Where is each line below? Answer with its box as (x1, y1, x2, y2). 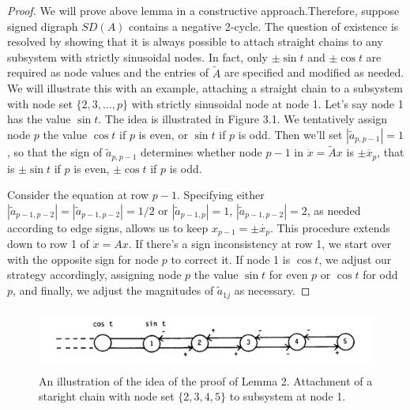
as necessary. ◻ (234, 282, 310, 299)
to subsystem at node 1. (229, 388, 346, 404)
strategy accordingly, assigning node (7, 266, 182, 283)
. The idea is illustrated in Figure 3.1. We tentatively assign (98, 111, 387, 127)
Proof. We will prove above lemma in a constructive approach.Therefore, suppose (7, 2, 400, 18)
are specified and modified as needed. (224, 64, 404, 81)
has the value (7, 111, 71, 127)
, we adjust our (318, 250, 392, 267)
